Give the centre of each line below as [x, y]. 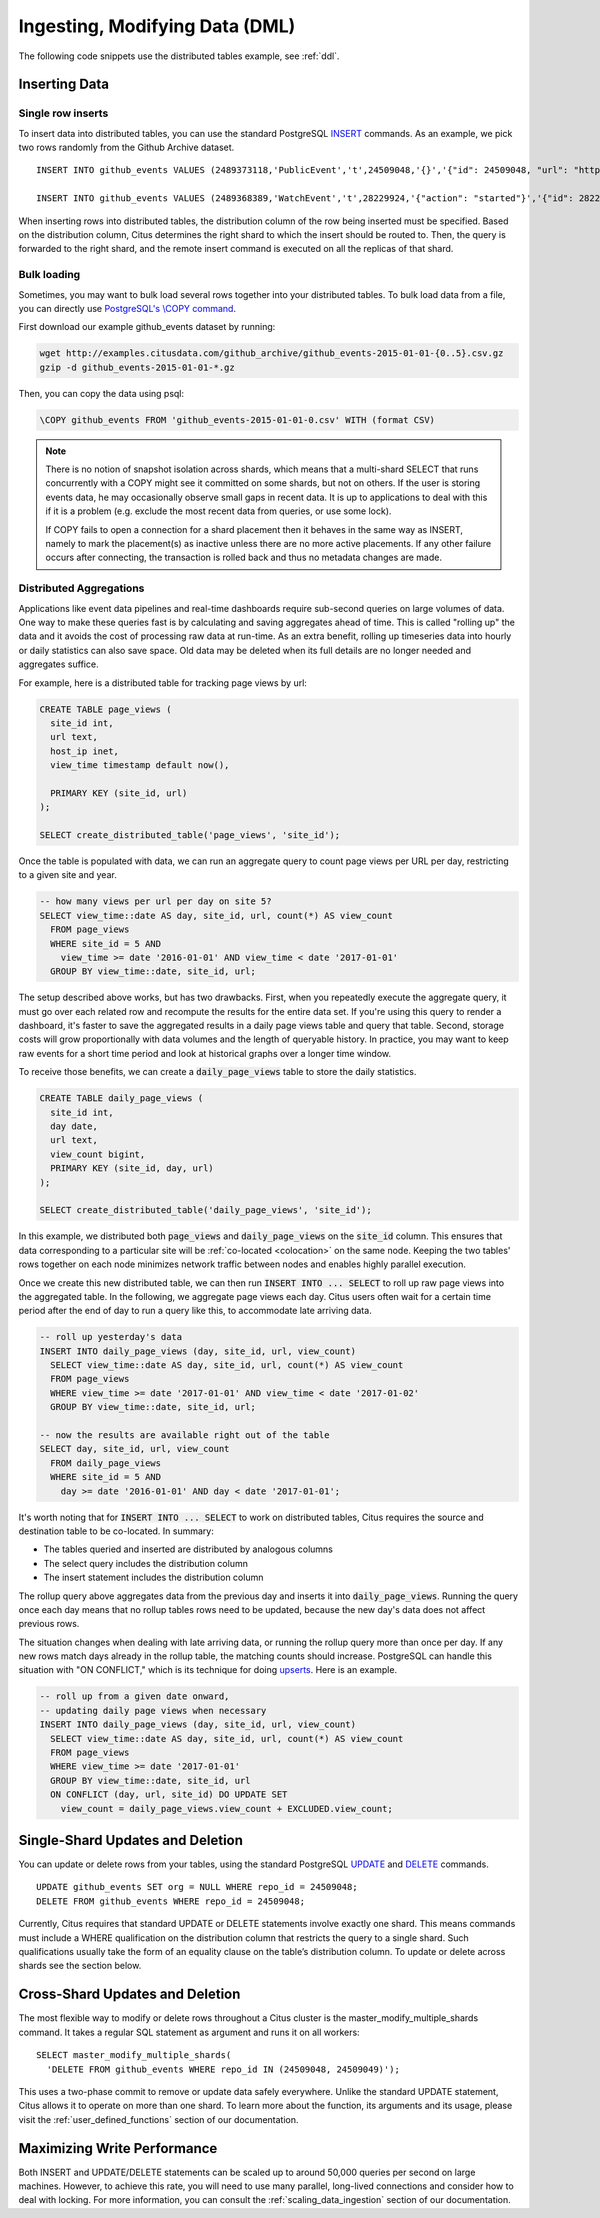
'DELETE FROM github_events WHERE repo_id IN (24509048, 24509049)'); [223, 2069]
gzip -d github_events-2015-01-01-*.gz [137, 367]
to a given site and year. [67, 875]
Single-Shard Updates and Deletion [131, 1840]
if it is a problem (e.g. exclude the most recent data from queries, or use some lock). [218, 511]
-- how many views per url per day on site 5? [155, 901]
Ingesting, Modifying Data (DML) [157, 26]
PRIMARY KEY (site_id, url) [119, 793]
